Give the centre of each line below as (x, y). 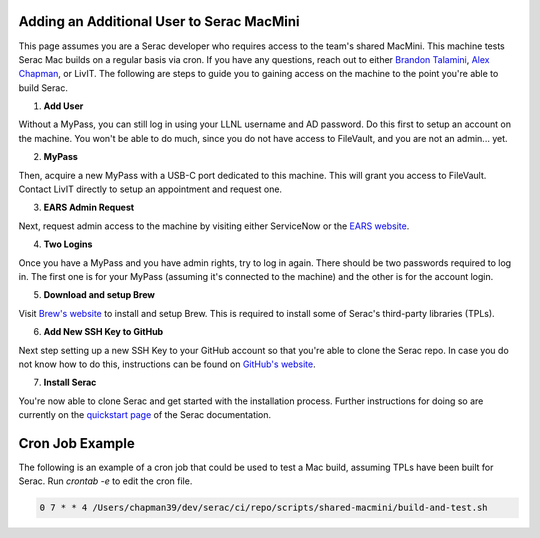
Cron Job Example (76, 443)
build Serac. (43, 87)
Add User (63, 106)
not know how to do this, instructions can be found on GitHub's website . (167, 364)
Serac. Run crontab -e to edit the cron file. (105, 481)
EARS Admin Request (89, 207)
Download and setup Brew (99, 295)
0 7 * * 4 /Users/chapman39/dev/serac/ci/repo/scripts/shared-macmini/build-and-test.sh (264, 508)
